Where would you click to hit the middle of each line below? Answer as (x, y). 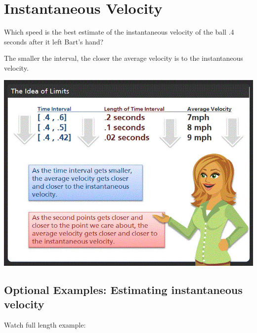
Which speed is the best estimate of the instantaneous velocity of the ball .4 (119, 32)
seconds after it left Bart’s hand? (54, 41)
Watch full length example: (45, 325)
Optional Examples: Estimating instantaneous (123, 289)
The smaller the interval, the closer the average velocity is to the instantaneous (124, 58)
